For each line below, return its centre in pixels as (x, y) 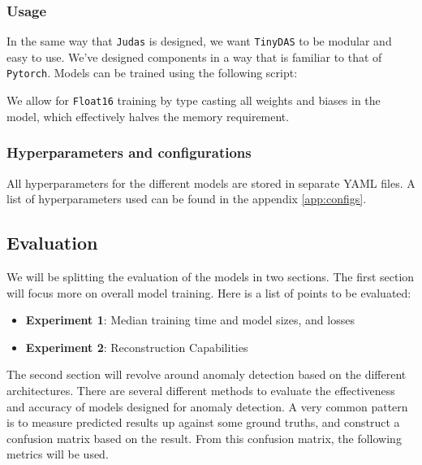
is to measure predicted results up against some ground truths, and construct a (203, 422)
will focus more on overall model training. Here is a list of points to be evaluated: (209, 292)
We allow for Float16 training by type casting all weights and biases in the (194, 100)
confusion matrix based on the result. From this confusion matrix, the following (204, 438)
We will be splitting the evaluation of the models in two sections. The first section (211, 276)
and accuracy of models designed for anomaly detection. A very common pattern (207, 406)
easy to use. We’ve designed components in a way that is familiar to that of (194, 56)
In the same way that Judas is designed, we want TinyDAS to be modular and (199, 41)
